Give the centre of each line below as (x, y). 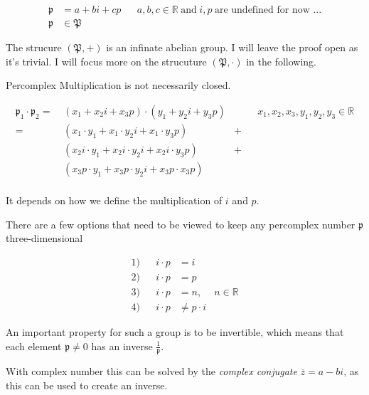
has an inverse (122, 346)
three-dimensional (44, 238)
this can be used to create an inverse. (87, 385)
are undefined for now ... (268, 10)
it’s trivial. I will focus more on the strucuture (106, 61)
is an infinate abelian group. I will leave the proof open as (232, 47)
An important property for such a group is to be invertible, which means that (175, 331)
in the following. (282, 61)
